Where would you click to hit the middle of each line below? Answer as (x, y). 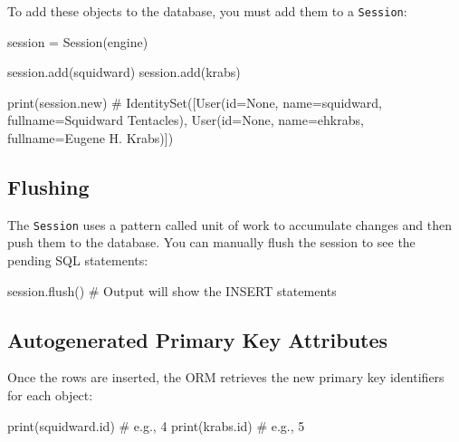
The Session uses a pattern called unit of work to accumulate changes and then (230, 224)
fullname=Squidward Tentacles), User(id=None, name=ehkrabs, (186, 120)
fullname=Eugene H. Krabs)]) (91, 138)
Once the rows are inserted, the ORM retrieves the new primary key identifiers (226, 377)
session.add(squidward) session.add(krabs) (124, 72)
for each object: (50, 395)
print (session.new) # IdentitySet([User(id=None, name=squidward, (195, 102)
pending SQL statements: (78, 260)
